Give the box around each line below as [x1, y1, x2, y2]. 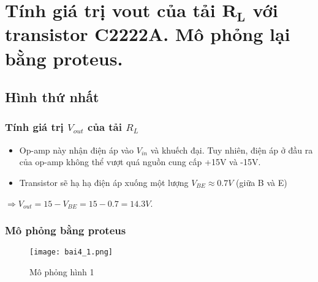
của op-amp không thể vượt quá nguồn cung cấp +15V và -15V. [19, 155, 261, 168]
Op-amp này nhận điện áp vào [19, 143, 134, 156]
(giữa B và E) [236, 176, 287, 188]
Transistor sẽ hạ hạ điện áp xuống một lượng [19, 176, 189, 188]
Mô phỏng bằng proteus [5, 223, 126, 238]
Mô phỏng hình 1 [29, 265, 94, 278]
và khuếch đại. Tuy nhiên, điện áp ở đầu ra [150, 143, 313, 156]
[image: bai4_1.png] [29, 248, 113, 257]
